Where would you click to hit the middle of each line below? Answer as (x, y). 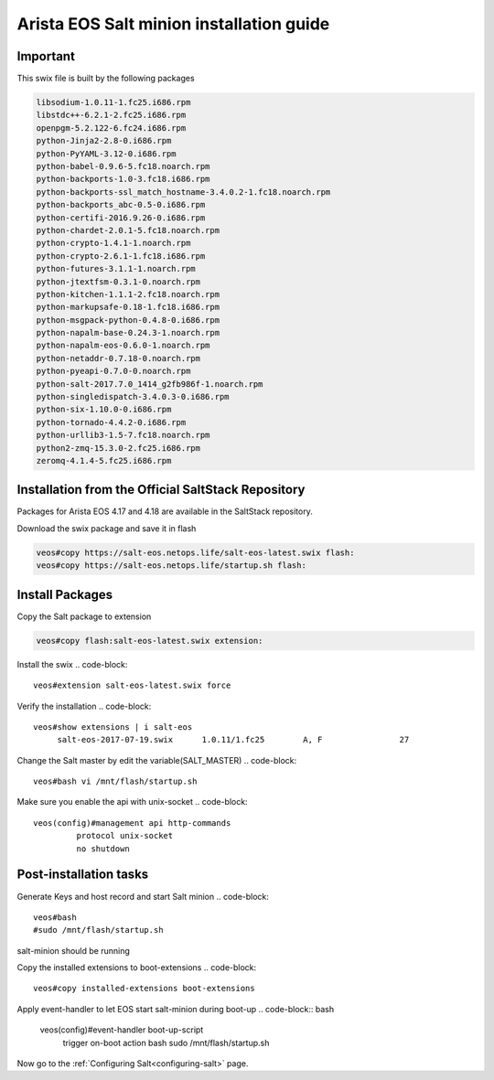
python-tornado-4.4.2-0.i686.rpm (111, 422)
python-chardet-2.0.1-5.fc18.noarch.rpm (128, 230)
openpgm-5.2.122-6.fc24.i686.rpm (111, 128)
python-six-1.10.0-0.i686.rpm (104, 410)
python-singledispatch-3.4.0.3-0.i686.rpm (133, 397)
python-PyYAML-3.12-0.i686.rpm (107, 154)
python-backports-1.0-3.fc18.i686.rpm (123, 179)
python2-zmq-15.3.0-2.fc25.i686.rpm (118, 448)
